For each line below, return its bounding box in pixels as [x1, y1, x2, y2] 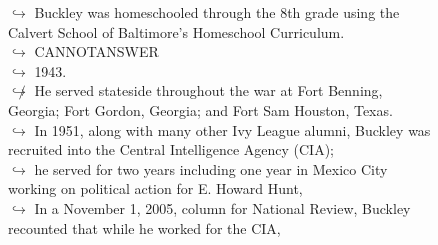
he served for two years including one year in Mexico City [34, 158, 388, 179]
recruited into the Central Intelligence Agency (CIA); [8, 139, 334, 160]
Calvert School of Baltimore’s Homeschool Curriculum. [8, 21, 345, 42]
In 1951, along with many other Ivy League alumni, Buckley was [34, 119, 431, 140]
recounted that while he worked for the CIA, [8, 217, 281, 238]
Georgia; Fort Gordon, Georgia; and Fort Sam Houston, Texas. [8, 99, 393, 120]
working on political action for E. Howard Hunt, [8, 178, 303, 199]
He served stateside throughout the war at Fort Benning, [34, 80, 383, 101]
